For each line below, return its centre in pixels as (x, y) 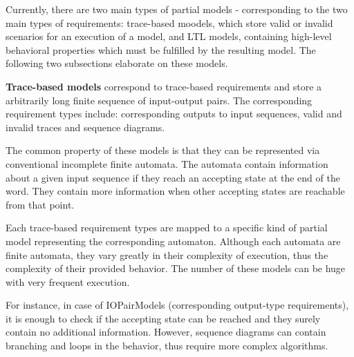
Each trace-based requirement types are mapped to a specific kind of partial (167, 228)
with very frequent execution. (68, 281)
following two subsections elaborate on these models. (117, 63)
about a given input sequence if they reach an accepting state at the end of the (173, 177)
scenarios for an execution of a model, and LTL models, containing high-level (169, 36)
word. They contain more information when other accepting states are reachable (175, 191)
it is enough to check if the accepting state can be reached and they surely (163, 318)
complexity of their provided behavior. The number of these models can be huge (176, 268)
